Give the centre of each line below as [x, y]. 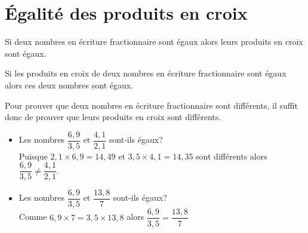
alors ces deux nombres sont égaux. [69, 85]
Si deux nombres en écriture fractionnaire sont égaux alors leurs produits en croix [154, 42]
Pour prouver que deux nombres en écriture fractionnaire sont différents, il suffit [151, 105]
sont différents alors [232, 156]
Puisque [33, 156]
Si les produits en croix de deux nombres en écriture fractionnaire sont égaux [146, 73]
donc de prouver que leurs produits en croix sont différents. [113, 117]
